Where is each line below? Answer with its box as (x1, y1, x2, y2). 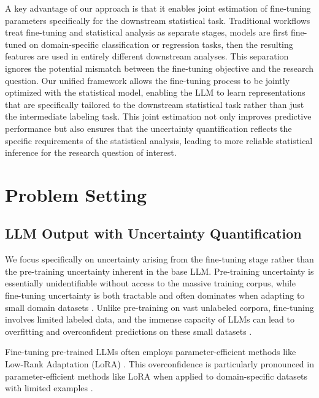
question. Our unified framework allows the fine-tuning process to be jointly (5, 74, 290, 86)
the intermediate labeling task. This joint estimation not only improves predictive (5, 110, 312, 123)
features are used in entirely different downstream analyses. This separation (5, 50, 289, 63)
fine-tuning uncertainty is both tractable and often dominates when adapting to (5, 289, 305, 302)
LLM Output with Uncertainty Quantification (5, 224, 302, 243)
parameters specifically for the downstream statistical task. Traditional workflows (5, 13, 310, 26)
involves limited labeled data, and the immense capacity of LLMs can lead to (5, 313, 294, 326)
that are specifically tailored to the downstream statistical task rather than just (5, 98, 304, 110)
